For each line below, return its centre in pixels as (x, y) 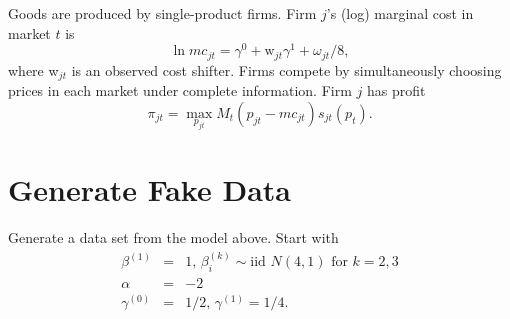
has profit (396, 90)
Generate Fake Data (149, 189)
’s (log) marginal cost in (400, 13)
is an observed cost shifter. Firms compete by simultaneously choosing (286, 69)
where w (33, 69)
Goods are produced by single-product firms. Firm (162, 13)
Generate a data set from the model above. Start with (173, 237)
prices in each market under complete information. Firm (180, 90)
